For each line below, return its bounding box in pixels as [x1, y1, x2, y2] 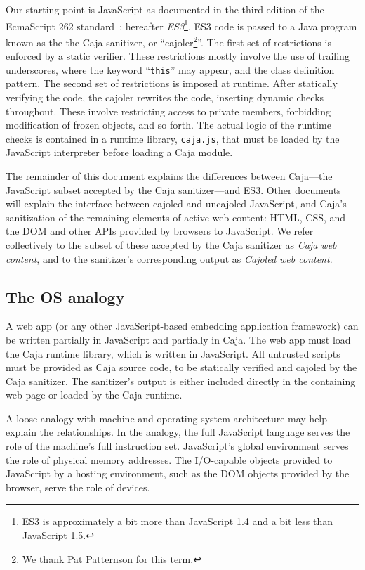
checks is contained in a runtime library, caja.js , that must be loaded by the [6, 131, 340, 145]
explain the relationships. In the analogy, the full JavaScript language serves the [6, 425, 350, 439]
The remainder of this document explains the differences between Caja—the [6, 168, 333, 183]
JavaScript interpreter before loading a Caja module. [6, 145, 233, 160]
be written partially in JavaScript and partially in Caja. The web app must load [6, 332, 351, 346]
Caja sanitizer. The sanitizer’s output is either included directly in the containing [6, 373, 356, 388]
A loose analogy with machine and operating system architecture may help [6, 410, 328, 425]
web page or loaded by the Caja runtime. [6, 387, 182, 402]
